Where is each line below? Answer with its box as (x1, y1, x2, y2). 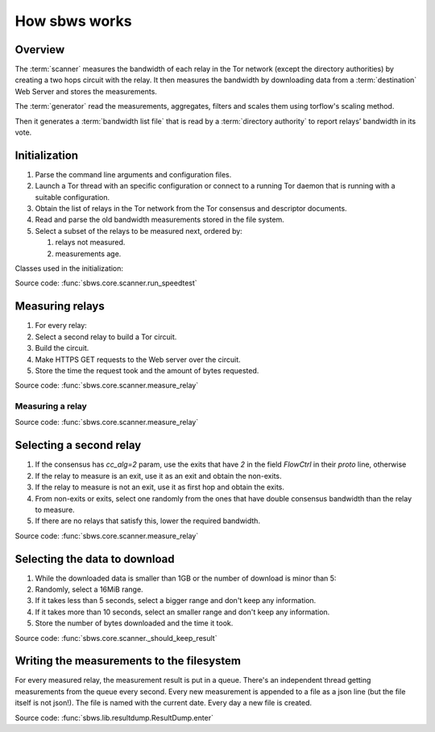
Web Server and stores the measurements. (14, 86, 157, 96)
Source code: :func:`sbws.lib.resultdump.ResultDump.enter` (14, 713, 213, 722)
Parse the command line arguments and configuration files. (35, 169, 232, 179)
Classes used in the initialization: (14, 264, 124, 273)
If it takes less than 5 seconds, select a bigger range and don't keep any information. (35, 596, 317, 605)
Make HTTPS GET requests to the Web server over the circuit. (35, 355, 241, 364)
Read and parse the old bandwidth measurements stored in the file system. (35, 214, 285, 225)
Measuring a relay (14, 401, 88, 412)
